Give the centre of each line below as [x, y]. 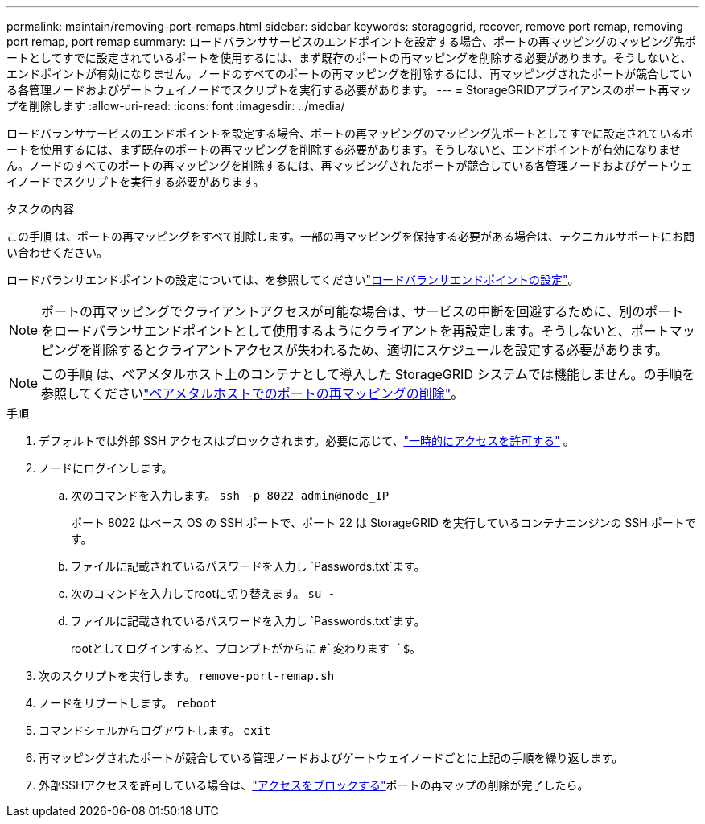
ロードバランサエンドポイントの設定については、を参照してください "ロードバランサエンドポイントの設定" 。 [293, 280]
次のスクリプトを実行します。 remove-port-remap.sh [187, 676]
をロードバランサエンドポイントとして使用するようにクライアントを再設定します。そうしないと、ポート [355, 331]
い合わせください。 [57, 252]
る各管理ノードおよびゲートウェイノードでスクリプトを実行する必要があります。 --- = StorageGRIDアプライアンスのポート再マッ [349, 90]
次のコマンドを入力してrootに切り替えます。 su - [203, 593]
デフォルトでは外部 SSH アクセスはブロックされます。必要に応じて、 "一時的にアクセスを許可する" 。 [307, 441]
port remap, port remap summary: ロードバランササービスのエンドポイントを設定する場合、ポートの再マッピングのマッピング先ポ [352, 41]
